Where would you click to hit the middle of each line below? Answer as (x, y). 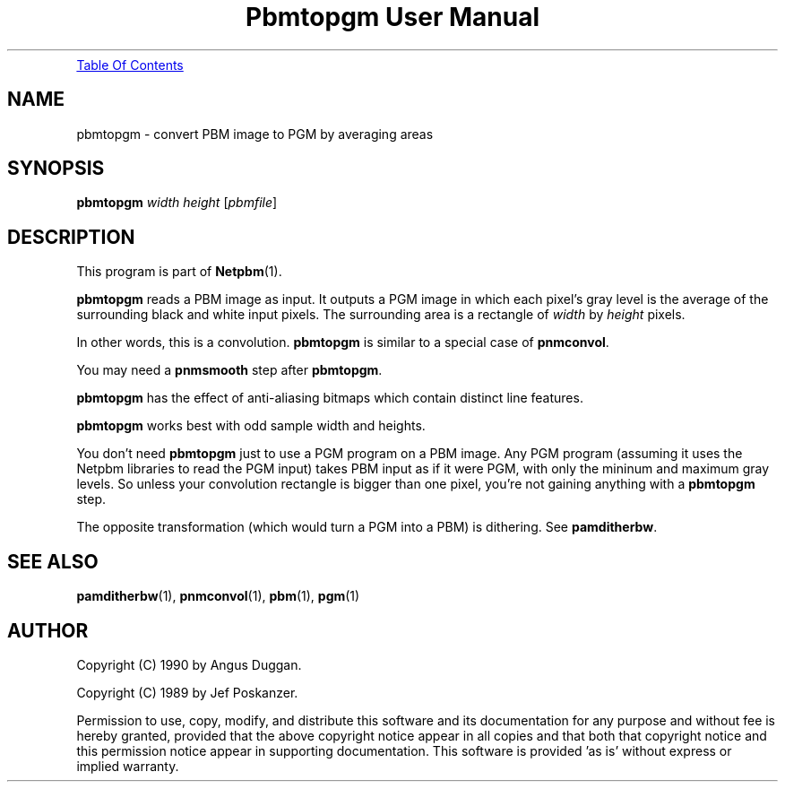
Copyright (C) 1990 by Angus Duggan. (189, 664)
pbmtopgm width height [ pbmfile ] (177, 203)
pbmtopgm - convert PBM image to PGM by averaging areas (255, 134)
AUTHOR (48, 630)
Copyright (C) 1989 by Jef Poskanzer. (187, 692)
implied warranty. (128, 766)
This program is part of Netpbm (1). (179, 272)
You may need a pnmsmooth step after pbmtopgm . (229, 370)
